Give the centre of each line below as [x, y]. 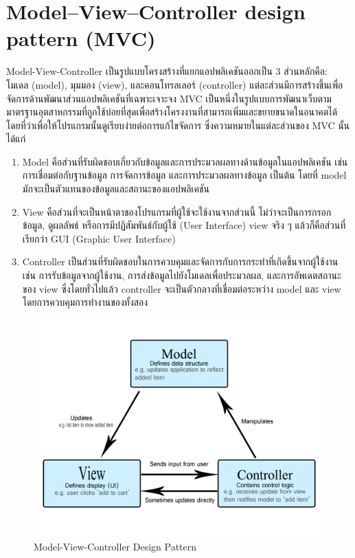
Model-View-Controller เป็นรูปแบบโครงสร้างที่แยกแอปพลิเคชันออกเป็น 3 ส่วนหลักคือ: [167, 71]
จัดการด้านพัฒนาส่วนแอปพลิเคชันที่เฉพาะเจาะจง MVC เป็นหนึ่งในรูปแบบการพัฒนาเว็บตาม [169, 98]
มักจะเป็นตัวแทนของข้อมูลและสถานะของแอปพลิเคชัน [116, 189]
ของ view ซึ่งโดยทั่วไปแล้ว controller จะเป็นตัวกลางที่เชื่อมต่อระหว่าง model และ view [182, 288]
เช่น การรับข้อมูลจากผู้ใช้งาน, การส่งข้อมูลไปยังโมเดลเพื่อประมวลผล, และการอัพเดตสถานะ [182, 275]
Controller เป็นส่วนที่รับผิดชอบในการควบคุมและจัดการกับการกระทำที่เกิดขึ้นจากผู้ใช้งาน [180, 261]
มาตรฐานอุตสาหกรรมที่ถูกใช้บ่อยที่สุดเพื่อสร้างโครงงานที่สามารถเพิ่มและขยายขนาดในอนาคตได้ [172, 112]
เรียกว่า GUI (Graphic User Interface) [99, 238]
